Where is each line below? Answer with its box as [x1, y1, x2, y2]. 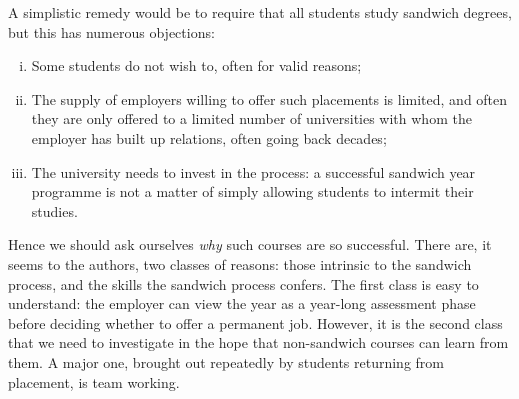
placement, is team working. [8, 371, 180, 392]
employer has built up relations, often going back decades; [31, 127, 387, 148]
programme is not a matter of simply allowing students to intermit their [31, 181, 474, 202]
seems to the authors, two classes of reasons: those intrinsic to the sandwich [8, 253, 472, 274]
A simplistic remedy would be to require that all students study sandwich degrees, [8, 2, 512, 22]
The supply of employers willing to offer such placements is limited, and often [31, 88, 508, 109]
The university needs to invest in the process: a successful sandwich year [31, 161, 476, 182]
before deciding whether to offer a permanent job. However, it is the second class [8, 312, 503, 333]
